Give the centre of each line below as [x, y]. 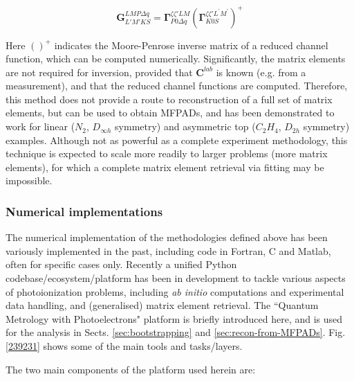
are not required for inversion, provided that [99, 72]
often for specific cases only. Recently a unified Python [121, 264]
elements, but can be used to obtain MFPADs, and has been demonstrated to [170, 113]
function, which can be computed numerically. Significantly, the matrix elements [176, 59]
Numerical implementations [84, 211]
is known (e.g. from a [261, 72]
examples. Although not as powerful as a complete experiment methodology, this [177, 140]
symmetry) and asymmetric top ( [185, 126]
